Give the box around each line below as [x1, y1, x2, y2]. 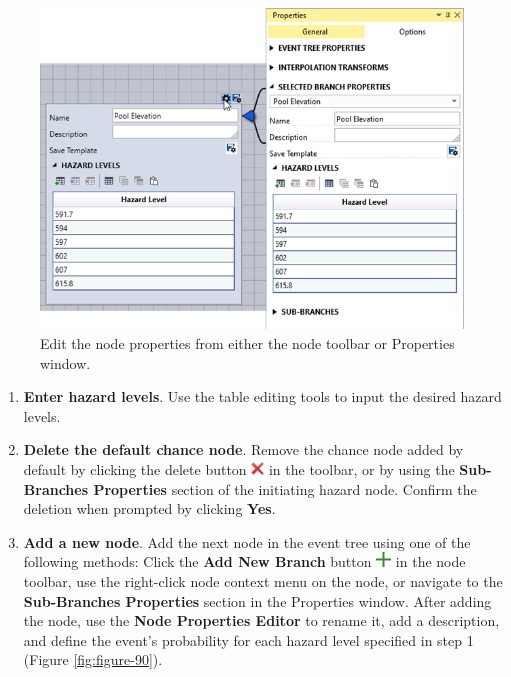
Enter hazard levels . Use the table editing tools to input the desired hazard [23, 386, 502, 407]
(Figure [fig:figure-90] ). [23, 649, 163, 670]
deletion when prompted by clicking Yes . [23, 498, 276, 519]
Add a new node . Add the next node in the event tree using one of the [23, 531, 471, 552]
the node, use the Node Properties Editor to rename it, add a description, [23, 610, 500, 631]
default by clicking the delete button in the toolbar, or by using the [23, 458, 455, 479]
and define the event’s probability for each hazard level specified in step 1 [23, 629, 474, 650]
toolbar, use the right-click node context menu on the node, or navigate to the [23, 570, 503, 591]
